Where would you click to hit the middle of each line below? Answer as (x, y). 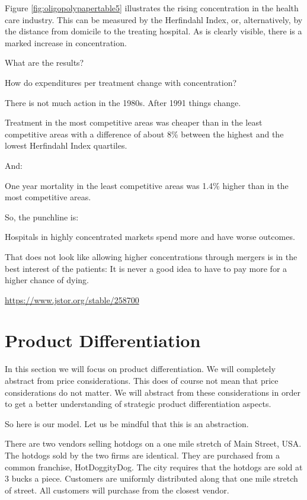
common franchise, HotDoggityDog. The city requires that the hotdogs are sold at (154, 467)
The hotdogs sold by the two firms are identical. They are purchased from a (143, 455)
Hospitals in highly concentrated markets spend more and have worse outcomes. (150, 237)
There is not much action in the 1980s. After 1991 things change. (123, 102)
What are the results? (44, 62)
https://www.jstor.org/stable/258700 (72, 299)
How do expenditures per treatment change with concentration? (121, 82)
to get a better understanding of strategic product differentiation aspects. (138, 404)
